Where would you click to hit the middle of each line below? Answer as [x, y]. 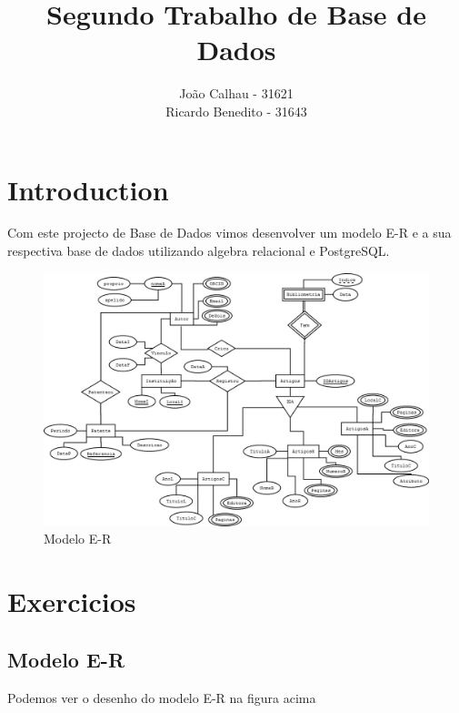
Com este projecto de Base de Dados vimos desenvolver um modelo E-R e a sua [229, 233]
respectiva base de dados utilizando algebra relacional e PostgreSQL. [199, 251]
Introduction [88, 189]
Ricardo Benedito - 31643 [236, 111]
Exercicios [72, 601]
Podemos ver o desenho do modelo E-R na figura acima [162, 697]
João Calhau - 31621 [236, 93]
